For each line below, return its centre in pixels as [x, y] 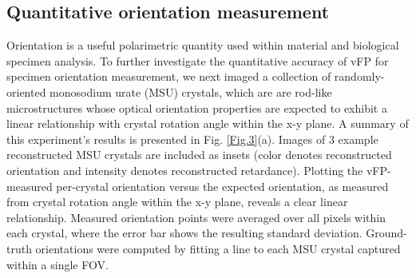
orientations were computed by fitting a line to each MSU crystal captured [218, 248]
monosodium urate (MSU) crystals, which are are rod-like [191, 91]
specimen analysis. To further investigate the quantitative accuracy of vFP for [198, 60]
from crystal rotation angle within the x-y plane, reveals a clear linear [177, 202]
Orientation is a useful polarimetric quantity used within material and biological [203, 45]
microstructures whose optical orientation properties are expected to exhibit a [197, 107]
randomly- [359, 76]
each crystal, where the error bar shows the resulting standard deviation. [184, 233]
